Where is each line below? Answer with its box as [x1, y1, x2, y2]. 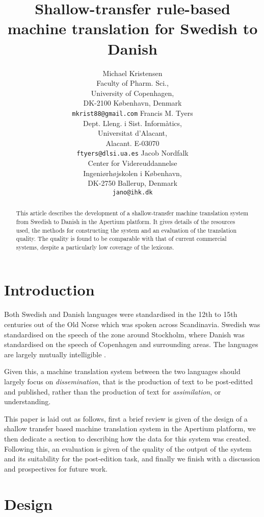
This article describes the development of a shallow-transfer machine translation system [16, 209, 249, 217]
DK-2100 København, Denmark [83, 97, 182, 108]
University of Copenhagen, [91, 87, 174, 98]
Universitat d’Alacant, [98, 128, 167, 138]
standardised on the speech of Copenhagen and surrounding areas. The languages [4, 339, 258, 350]
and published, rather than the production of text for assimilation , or [4, 386, 221, 397]
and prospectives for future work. [4, 463, 108, 474]
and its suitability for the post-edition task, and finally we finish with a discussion [4, 453, 260, 464]
